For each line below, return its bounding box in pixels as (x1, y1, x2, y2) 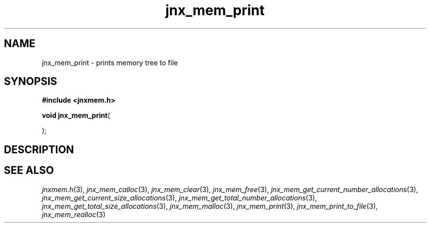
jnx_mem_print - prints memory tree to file (42, 58, 178, 67)
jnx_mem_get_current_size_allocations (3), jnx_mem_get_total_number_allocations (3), (42, 193, 317, 202)
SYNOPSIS (4, 75, 57, 88)
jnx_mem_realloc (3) (42, 210, 106, 219)
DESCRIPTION (4, 143, 74, 156)
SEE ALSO (4, 164, 54, 177)
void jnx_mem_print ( (42, 111, 110, 120)
